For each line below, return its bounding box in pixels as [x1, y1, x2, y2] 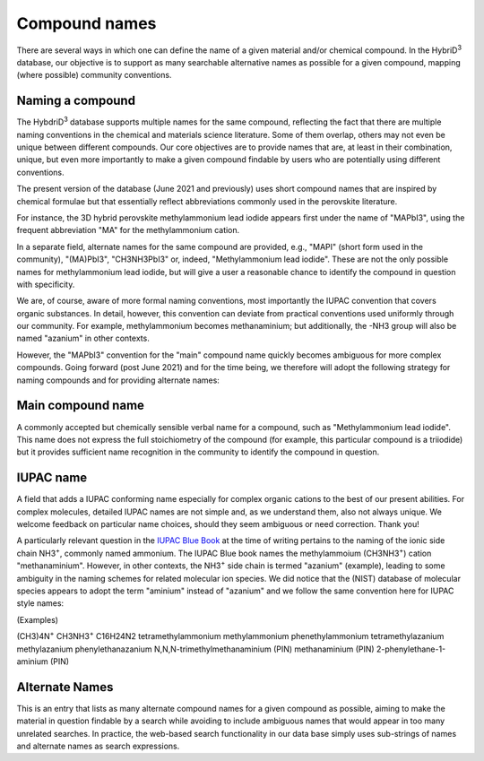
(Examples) [16, 614, 58, 625]
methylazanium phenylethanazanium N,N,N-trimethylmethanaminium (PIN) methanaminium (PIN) [16, 644, 376, 654]
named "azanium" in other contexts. [16, 333, 150, 344]
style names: [16, 598, 65, 609]
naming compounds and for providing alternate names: [16, 375, 220, 385]
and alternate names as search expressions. [16, 740, 180, 752]
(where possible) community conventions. [16, 70, 172, 81]
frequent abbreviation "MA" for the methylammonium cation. [16, 225, 240, 236]
